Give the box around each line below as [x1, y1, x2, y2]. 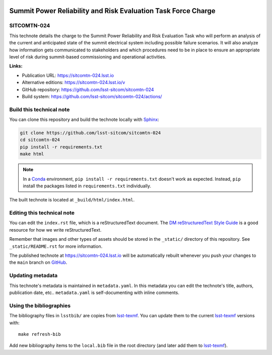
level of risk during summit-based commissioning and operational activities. [9, 53, 166, 60]
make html [20, 151, 44, 157]
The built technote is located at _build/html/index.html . [9, 197, 135, 203]
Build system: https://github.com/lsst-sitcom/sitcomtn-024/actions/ [22, 93, 162, 99]
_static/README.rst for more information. [9, 243, 103, 249]
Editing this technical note [9, 209, 75, 217]
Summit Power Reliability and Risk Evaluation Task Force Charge [9, 7, 216, 15]
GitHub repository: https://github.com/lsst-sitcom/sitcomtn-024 [22, 86, 154, 93]
